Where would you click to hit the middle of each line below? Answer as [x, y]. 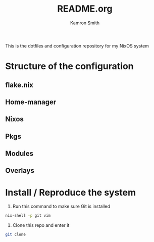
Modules [19, 154]
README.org [85, 9]
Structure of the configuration [69, 66]
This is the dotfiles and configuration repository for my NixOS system [77, 45]
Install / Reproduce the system [71, 192]
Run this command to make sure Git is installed [61, 206]
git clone [16, 235]
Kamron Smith [85, 23]
